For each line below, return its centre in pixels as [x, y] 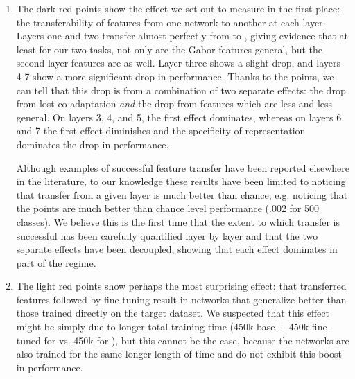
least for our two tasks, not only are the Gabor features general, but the [170, 49]
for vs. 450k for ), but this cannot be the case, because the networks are [197, 340]
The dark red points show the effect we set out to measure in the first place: [178, 8]
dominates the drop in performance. [93, 144]
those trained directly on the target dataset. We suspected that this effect [173, 313]
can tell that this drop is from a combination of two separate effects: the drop [181, 90]
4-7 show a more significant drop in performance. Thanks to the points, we [175, 76]
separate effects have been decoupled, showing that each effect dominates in [177, 249]
